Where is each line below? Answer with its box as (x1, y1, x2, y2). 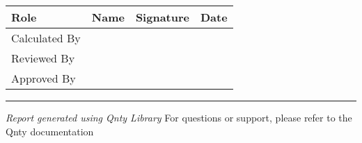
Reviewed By (11, 50, 75, 66)
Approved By (11, 70, 76, 86)
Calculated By (11, 30, 81, 46)
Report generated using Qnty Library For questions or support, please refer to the (6, 110, 352, 124)
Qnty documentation (6, 124, 94, 138)
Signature (135, 9, 189, 25)
